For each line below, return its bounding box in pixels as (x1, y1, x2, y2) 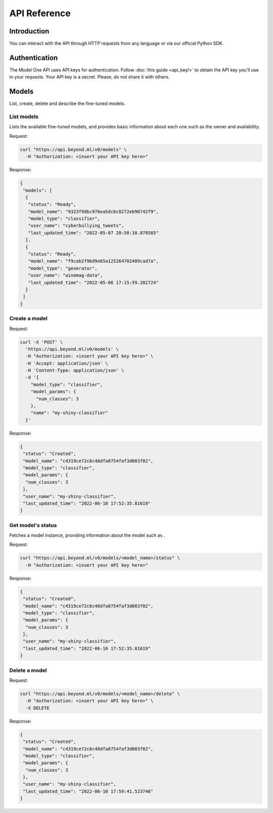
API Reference (9, 8, 71, 19)
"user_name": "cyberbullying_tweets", (28, 223, 124, 229)
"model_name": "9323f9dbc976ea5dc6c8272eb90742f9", (28, 208, 159, 214)
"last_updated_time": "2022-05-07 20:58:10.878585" (28, 230, 159, 236)
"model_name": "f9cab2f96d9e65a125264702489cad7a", (28, 258, 159, 264)
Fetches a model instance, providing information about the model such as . (9, 532, 165, 538)
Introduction (9, 27, 50, 35)
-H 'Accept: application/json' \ (25, 360, 108, 366)
